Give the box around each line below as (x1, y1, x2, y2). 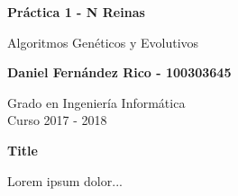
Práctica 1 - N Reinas (7, 3, 145, 21)
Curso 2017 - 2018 (7, 111, 107, 129)
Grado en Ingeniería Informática (7, 93, 186, 111)
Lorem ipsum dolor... (7, 171, 123, 190)
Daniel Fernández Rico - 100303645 (7, 63, 232, 82)
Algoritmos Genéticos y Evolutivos (7, 32, 199, 51)
